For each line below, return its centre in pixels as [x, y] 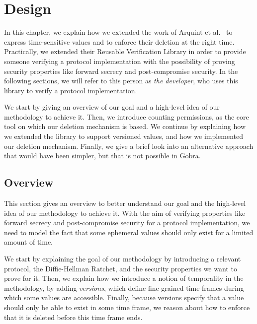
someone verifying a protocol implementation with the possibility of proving [120, 61]
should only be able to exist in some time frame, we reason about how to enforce [127, 307]
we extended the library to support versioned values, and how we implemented [124, 136]
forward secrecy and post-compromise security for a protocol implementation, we [127, 223]
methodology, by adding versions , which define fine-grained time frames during [124, 288]
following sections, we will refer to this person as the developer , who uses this [121, 81]
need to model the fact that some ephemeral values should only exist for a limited [129, 232]
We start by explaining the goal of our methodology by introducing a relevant [123, 259]
